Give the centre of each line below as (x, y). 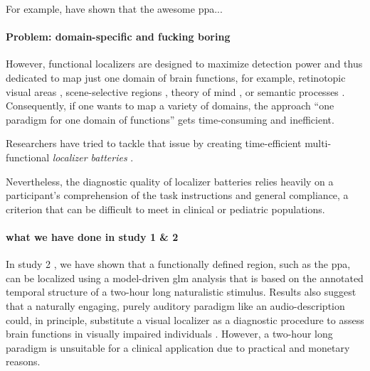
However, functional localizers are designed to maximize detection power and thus (184, 64)
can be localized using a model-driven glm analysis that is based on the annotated (185, 278)
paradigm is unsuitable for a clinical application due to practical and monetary (178, 347)
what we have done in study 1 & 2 (92, 236)
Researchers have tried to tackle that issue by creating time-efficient (154, 143)
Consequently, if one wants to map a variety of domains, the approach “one (170, 106)
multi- (318, 143)
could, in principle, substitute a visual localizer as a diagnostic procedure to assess (185, 319)
